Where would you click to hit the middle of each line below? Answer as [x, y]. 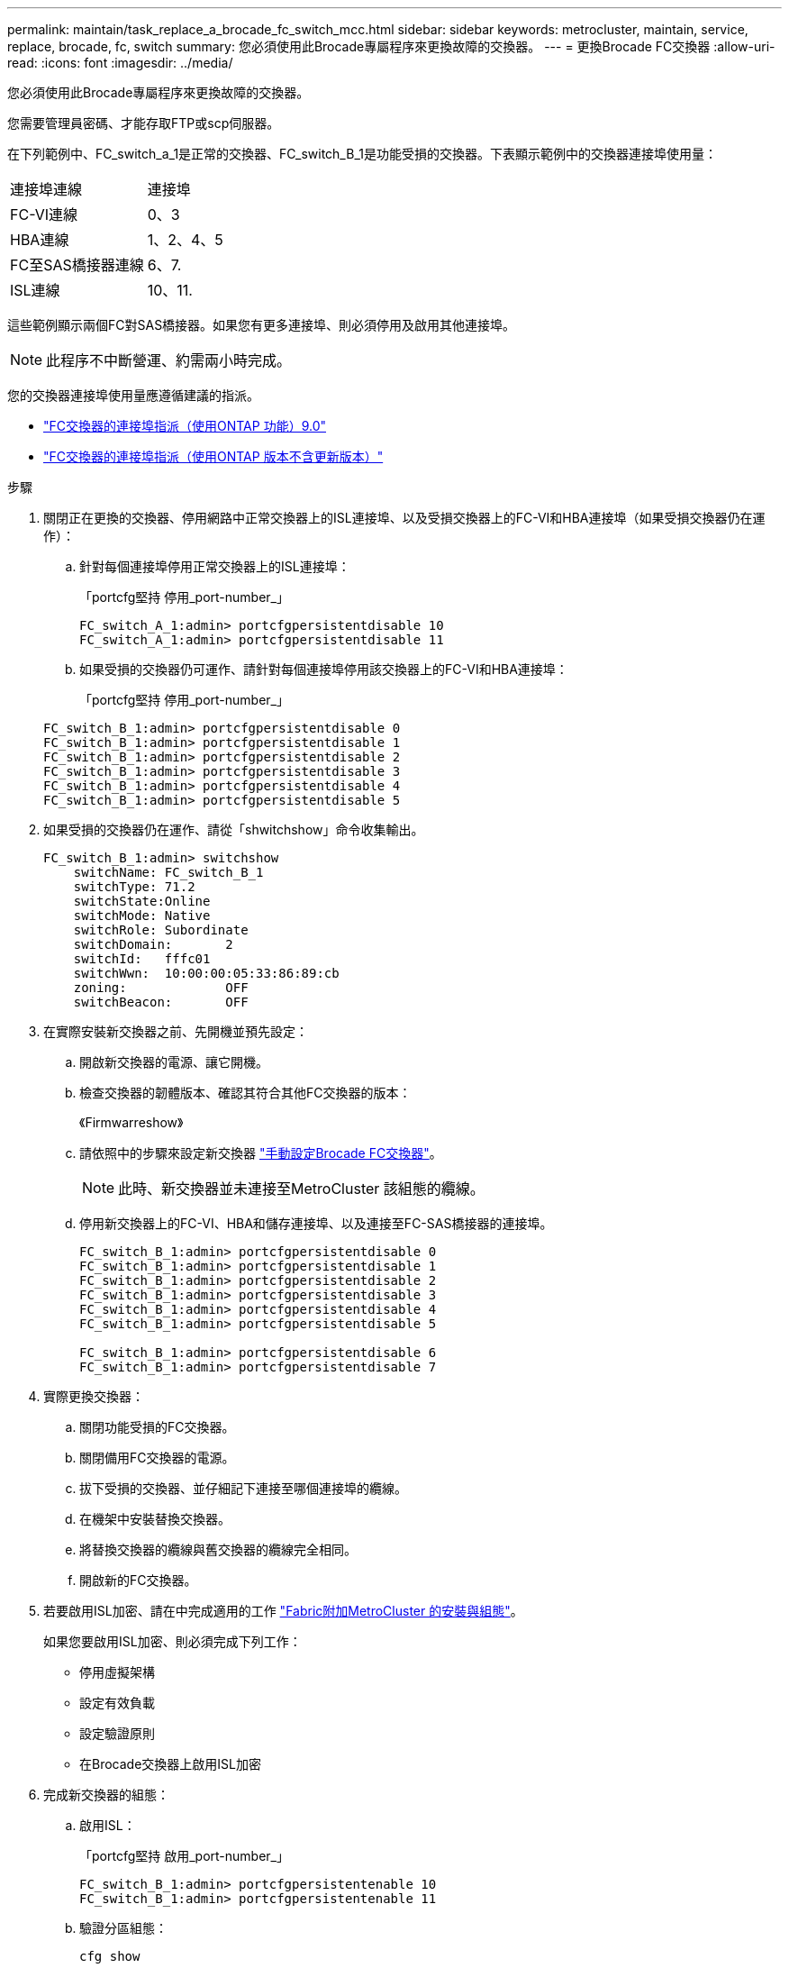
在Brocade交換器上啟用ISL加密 [170, 1764]
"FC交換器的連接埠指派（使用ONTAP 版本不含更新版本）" [213, 456]
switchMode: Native [142, 916]
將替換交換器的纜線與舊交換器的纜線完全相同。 [218, 1549]
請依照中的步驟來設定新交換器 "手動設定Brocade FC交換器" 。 [261, 1153]
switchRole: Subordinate [161, 930]
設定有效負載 [117, 1703]
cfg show [110, 1956]
